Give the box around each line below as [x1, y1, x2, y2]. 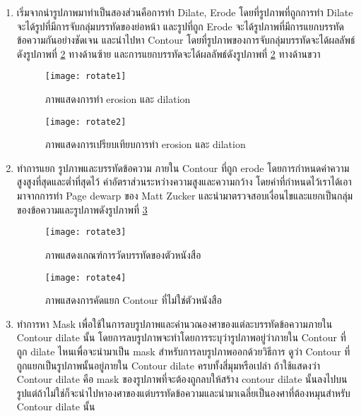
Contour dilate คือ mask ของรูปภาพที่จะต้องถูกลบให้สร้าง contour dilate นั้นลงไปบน [16, 372, 348, 386]
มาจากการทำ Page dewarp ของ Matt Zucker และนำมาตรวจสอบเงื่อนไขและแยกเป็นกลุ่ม [16, 188, 353, 203]
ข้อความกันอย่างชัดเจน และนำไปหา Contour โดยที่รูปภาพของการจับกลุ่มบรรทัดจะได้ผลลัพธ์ [16, 32, 355, 47]
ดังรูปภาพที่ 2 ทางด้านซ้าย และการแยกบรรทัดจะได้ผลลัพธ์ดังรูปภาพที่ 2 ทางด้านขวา [16, 46, 321, 61]
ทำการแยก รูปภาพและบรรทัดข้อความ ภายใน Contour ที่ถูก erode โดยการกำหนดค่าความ [16, 160, 350, 175]
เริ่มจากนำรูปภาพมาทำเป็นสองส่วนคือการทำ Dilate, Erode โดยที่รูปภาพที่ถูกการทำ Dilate [16, 5, 353, 19]
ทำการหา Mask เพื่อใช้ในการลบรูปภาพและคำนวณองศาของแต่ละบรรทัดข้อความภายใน [16, 316, 333, 331]
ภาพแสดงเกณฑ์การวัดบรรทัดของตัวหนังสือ [45, 247, 201, 262]
